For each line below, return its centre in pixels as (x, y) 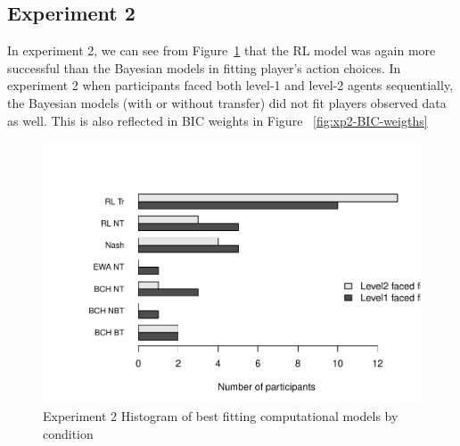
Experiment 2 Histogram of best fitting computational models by (221, 416)
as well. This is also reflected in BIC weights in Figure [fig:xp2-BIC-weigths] (218, 120)
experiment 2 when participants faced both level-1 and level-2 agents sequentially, (230, 85)
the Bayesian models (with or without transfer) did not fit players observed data (227, 102)
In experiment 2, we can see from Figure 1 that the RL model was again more (222, 50)
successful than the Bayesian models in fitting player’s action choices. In (204, 67)
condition (68, 433)
